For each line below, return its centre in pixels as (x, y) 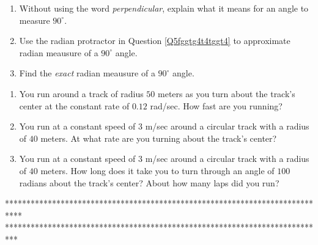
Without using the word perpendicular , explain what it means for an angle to (164, 8)
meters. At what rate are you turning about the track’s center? (159, 138)
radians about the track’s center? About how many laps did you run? (149, 182)
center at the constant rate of (74, 105)
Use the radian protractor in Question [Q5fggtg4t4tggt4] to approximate (155, 41)
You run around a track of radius (81, 93)
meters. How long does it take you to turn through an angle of (157, 170)
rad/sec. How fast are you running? (216, 105)
